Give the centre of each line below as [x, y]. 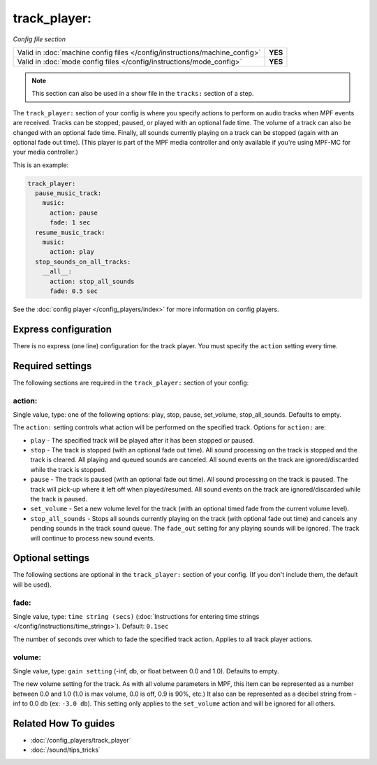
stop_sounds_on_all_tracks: [83, 262]
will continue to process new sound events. [93, 538]
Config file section [39, 39]
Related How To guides [64, 723]
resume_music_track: [70, 232]
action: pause [74, 213]
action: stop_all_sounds [93, 281]
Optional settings [51, 558]
